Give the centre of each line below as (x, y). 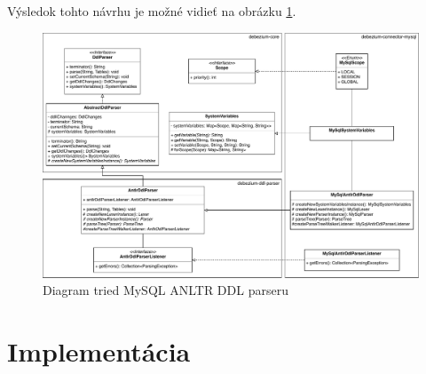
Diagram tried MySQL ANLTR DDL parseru (166, 290)
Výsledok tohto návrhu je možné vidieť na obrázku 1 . (152, 11)
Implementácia (99, 351)
